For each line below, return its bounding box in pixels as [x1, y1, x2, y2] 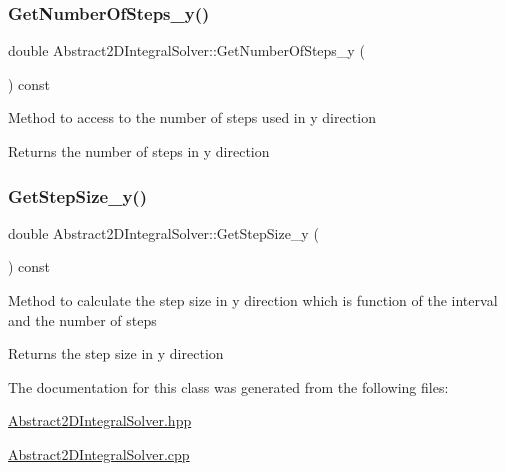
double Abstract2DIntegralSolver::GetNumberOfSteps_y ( [8, 40, 365, 61]
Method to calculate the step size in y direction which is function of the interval [8, 290, 498, 310]
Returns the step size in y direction [8, 343, 224, 364]
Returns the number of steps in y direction [8, 141, 270, 161]
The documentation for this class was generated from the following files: [8, 376, 449, 397]
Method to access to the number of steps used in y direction [8, 107, 376, 128]
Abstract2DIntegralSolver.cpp [8, 443, 190, 464]
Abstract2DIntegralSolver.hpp [8, 410, 192, 431]
